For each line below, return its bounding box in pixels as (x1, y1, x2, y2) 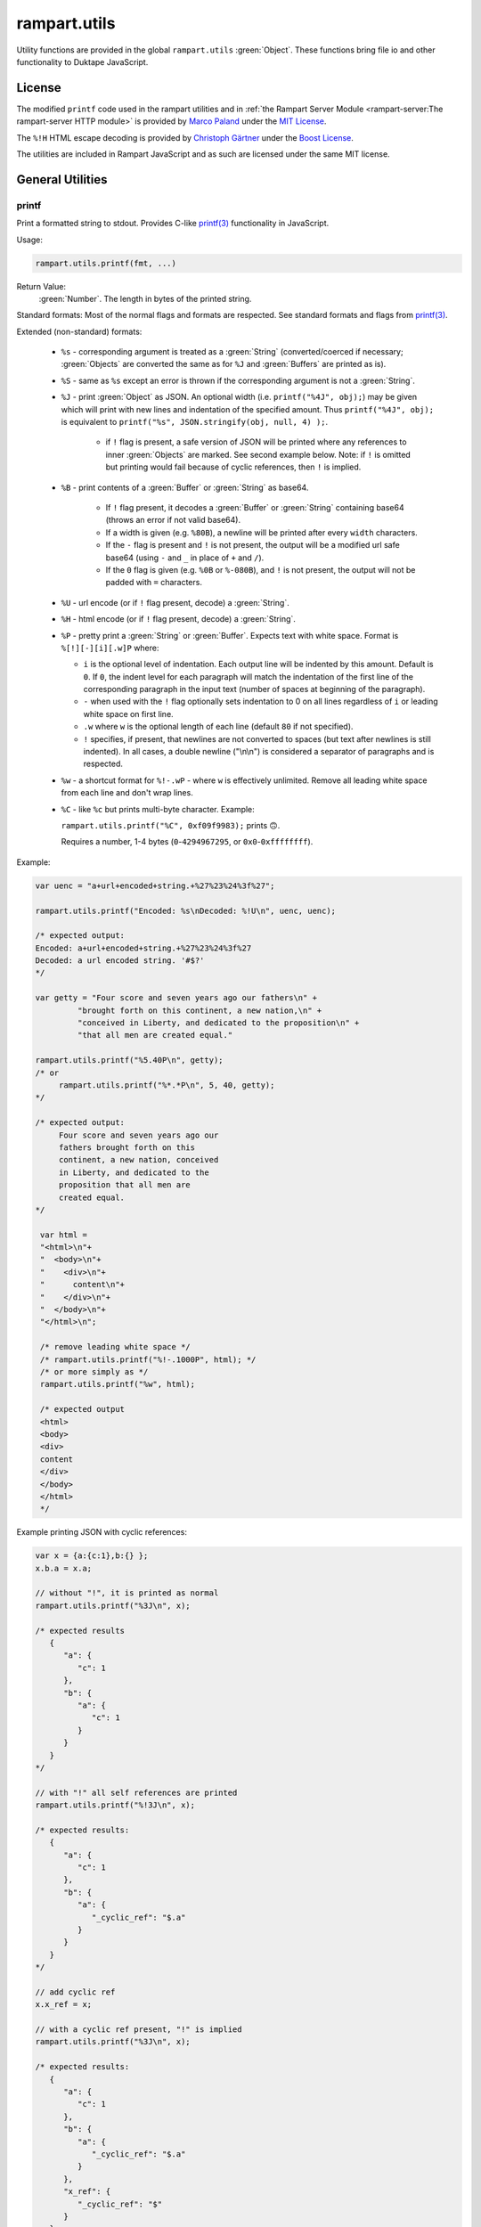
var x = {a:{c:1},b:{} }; (35, 1551, 149, 1561)
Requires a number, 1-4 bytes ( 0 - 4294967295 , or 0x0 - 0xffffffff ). (61, 836, 314, 847)
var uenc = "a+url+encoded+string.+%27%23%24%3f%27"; (35, 880, 275, 891)
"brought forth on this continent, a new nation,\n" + (77, 1005, 322, 1016)
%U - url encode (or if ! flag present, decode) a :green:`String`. (61, 597, 289, 608)
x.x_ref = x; (35, 2000, 93, 2010)
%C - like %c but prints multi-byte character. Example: (61, 804, 256, 814)
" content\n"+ (40, 1279, 125, 1290)
